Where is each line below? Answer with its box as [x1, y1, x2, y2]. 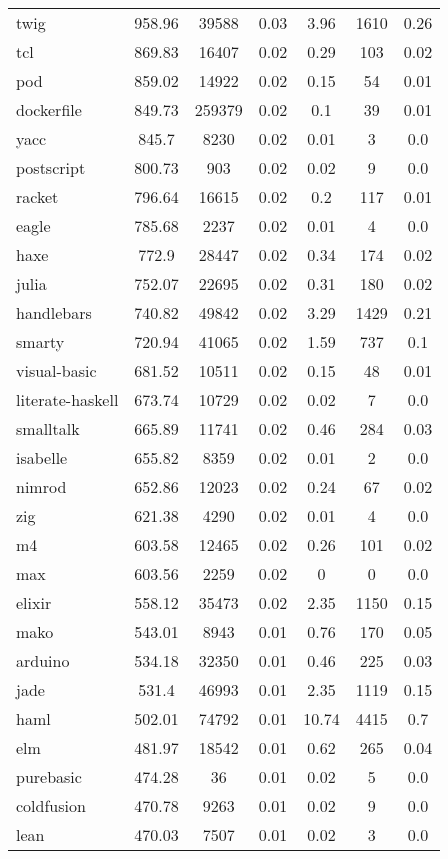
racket [16, 185, 59, 208]
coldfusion [16, 794, 86, 817]
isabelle [16, 446, 68, 469]
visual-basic [16, 359, 97, 382]
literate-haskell [16, 388, 119, 411]
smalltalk [16, 417, 80, 440]
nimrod [16, 475, 67, 498]
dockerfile [16, 98, 82, 121]
